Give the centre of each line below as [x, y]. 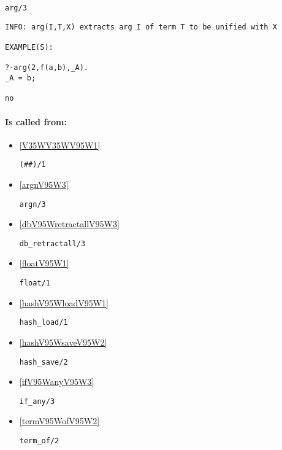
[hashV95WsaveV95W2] [63, 342]
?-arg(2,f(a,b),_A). [47, 68]
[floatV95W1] [44, 263]
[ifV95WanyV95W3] [57, 382]
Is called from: [36, 121]
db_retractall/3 [52, 243]
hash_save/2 [44, 362]
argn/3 [32, 204]
